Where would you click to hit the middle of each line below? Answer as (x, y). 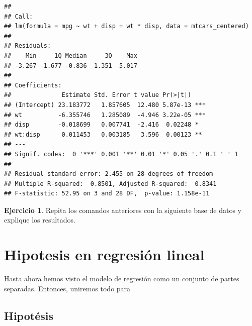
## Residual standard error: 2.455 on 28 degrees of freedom (109, 174)
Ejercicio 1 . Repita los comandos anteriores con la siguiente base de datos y (123, 210)
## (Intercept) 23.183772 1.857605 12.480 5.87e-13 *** (105, 105)
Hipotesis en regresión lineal (104, 254)
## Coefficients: (33, 85)
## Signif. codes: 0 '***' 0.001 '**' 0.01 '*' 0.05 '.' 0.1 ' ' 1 (121, 154)
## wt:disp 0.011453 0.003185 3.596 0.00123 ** (103, 134)
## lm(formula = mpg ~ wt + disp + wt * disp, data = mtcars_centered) (127, 26)
